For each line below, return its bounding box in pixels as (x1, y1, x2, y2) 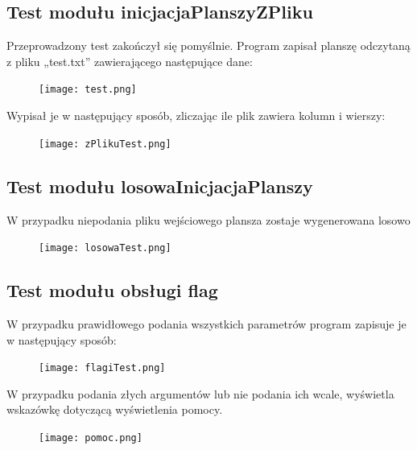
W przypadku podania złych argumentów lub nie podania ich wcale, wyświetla (6, 385, 394, 402)
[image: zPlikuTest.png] (39, 138, 171, 150)
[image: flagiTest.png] (39, 362, 166, 374)
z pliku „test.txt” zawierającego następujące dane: (6, 52, 253, 69)
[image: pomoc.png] (39, 431, 142, 444)
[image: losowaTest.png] (39, 242, 171, 254)
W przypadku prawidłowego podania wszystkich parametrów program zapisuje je (6, 315, 407, 332)
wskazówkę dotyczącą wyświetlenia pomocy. (6, 401, 223, 418)
